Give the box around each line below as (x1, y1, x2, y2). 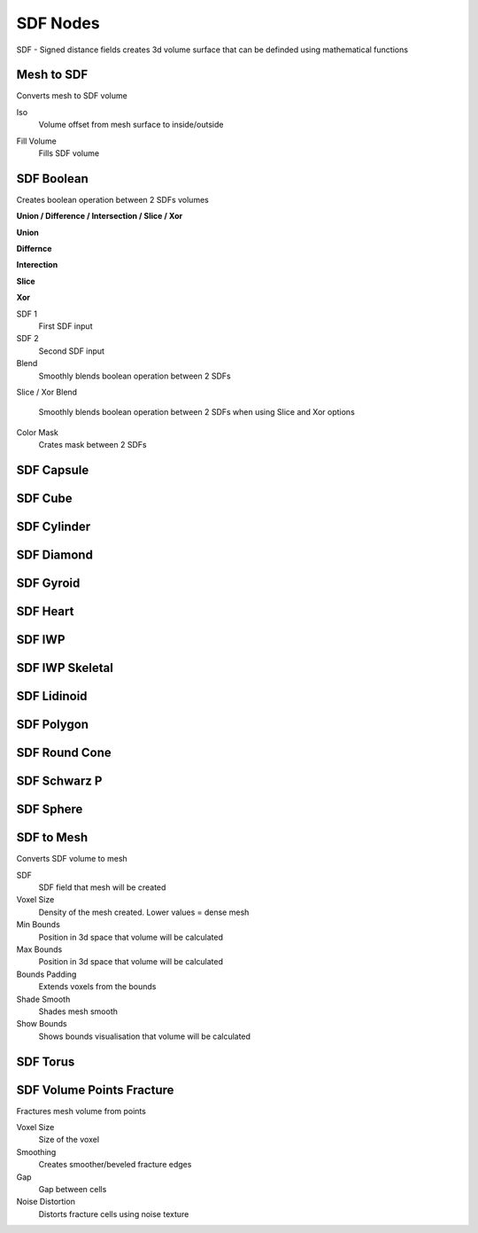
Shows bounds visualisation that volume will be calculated (38, 1031, 251, 1042)
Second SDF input (38, 346, 105, 356)
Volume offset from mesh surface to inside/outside (38, 120, 224, 130)
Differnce (16, 244, 52, 254)
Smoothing (16, 1146, 57, 1157)
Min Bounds (16, 919, 61, 930)
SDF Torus (16, 1054, 75, 1069)
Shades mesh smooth (38, 1006, 119, 1017)
